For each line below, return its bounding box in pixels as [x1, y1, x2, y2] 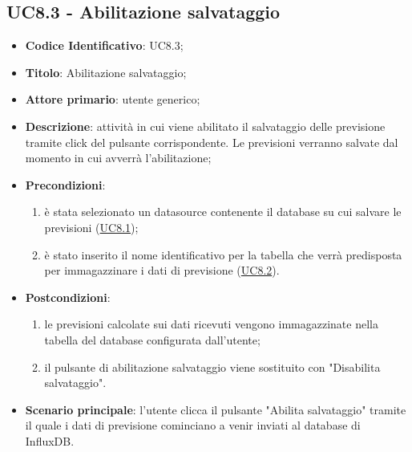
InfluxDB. [25, 432, 75, 449]
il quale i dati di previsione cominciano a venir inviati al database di [25, 417, 361, 434]
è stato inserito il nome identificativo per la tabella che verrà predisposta [44, 246, 402, 263]
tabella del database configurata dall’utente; [44, 331, 261, 348]
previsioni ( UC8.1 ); [44, 218, 139, 235]
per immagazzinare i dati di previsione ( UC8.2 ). [44, 262, 280, 279]
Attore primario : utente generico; [25, 91, 200, 108]
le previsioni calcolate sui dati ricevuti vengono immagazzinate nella [44, 316, 378, 332]
